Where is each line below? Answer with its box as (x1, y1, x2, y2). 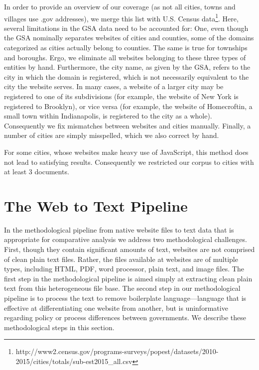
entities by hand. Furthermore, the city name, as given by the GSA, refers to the (4, 62, 251, 72)
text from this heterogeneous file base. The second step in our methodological (4, 283, 241, 293)
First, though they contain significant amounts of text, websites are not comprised (4, 244, 255, 254)
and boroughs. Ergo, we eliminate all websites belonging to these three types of (4, 52, 246, 62)
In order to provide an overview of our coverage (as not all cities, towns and (4, 1, 236, 11)
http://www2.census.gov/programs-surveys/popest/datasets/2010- (15, 346, 219, 357)
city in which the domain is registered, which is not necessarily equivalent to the (4, 71, 249, 82)
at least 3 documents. (4, 166, 69, 177)
